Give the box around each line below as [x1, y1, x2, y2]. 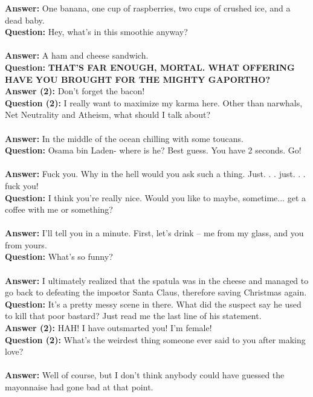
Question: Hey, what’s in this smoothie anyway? [5, 25, 188, 38]
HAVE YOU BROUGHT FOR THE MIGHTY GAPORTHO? [5, 73, 270, 85]
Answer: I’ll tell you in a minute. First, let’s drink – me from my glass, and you [5, 227, 304, 239]
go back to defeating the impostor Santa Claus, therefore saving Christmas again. [5, 286, 307, 299]
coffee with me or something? [5, 203, 113, 216]
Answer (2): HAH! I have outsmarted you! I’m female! [5, 321, 212, 334]
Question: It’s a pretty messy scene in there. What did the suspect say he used [5, 297, 302, 310]
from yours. [5, 238, 47, 251]
